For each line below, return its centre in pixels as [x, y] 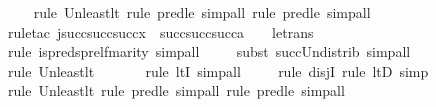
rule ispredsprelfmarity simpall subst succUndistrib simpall [209, 51]
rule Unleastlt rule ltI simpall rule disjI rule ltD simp [218, 70]
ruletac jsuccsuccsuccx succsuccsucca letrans [161, 31]
